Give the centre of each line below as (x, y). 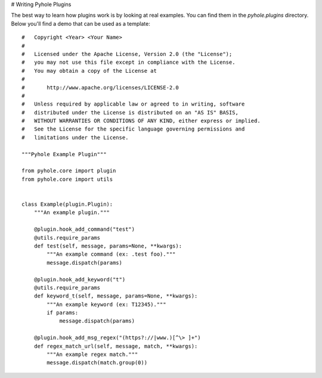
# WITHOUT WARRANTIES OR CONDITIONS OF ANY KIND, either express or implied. (141, 121)
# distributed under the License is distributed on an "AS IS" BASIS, (130, 112)
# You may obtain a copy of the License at (89, 71)
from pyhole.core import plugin (69, 171)
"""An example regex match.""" (92, 354)
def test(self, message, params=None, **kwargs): (108, 246)
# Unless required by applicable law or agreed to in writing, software (133, 104)
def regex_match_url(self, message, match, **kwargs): (116, 346)
